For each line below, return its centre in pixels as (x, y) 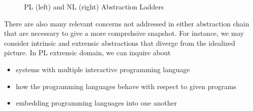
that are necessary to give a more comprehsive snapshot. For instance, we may (124, 33)
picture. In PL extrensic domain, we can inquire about (87, 53)
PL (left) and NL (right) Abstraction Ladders (94, 6)
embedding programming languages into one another (96, 103)
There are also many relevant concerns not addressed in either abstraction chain (127, 23)
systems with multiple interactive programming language (103, 69)
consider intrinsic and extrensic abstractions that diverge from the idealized (120, 43)
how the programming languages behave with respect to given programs (126, 86)
